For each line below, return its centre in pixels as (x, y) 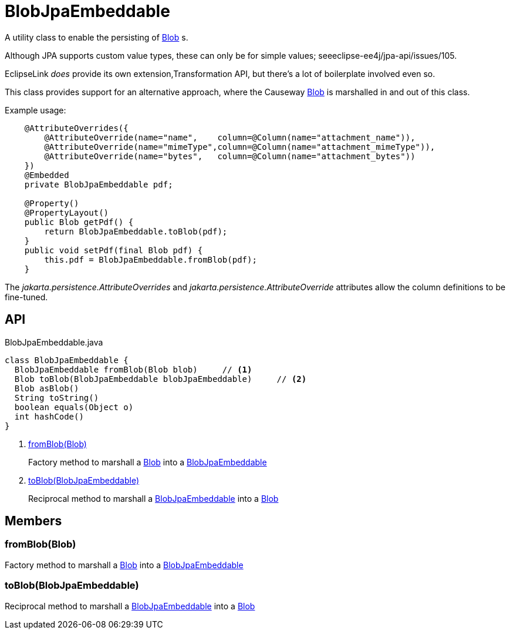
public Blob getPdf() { (79, 222)
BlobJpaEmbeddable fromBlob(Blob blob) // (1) (133, 369)
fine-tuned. (26, 297)
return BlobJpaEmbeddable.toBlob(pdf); (136, 231)
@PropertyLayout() (67, 212)
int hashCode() (49, 416)
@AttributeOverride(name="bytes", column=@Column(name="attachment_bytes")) (230, 156)
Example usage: (36, 110)
